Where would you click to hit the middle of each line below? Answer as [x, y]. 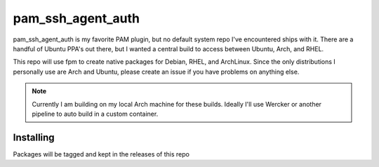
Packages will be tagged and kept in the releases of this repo [101, 154]
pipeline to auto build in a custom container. [95, 114]
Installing [34, 137]
